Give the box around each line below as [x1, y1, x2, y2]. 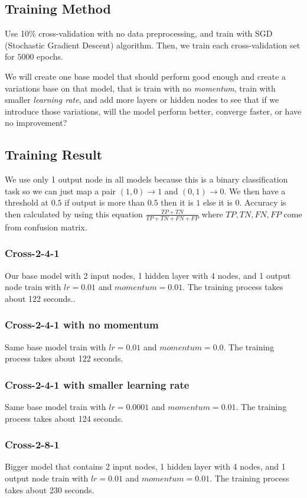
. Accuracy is [239, 196, 286, 209]
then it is [161, 196, 194, 209]
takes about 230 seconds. [5, 483, 94, 496]
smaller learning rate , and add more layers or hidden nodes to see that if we [5, 93, 279, 106]
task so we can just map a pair [5, 184, 116, 197]
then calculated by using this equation [5, 207, 143, 220]
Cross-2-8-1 [5, 437, 60, 452]
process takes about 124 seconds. [5, 412, 123, 424]
